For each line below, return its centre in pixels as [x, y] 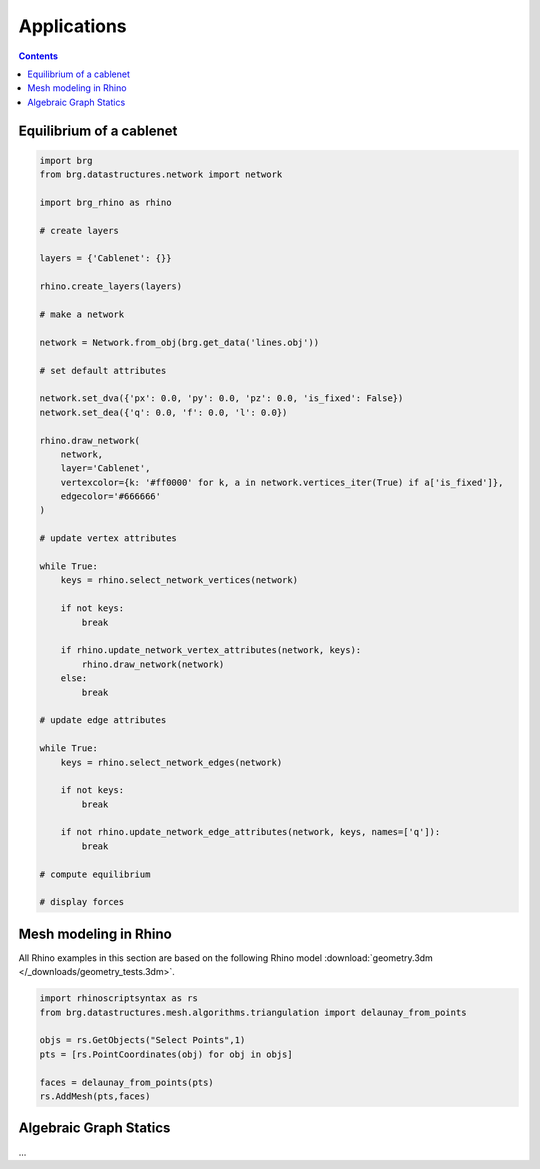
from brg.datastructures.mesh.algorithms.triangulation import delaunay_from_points [253, 1012]
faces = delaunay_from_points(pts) [126, 1082]
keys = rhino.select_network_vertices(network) [179, 580]
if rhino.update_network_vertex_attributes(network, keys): [211, 650]
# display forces [82, 902]
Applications [72, 26]
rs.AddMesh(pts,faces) [95, 1096]
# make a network [82, 314]
